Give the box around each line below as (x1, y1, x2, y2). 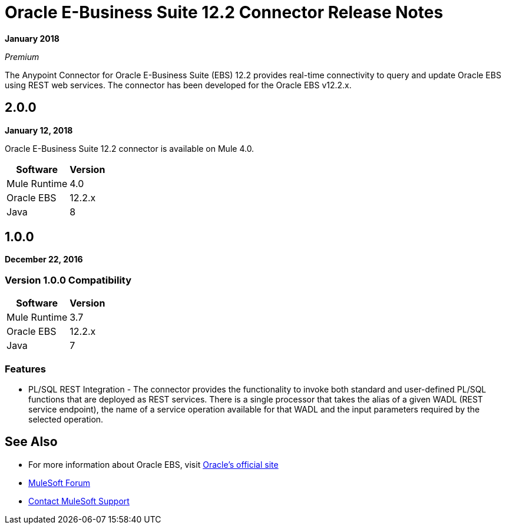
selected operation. (28, 414, 104, 424)
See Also (5, 434, 58, 450)
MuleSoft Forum (28, 477, 90, 488)
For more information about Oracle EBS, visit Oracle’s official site (28, 459, 279, 470)
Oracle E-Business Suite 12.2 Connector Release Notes (5, 2, 444, 22)
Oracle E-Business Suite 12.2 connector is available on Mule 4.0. (5, 143, 254, 154)
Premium (5, 51, 39, 62)
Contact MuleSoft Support (28, 495, 130, 506)
